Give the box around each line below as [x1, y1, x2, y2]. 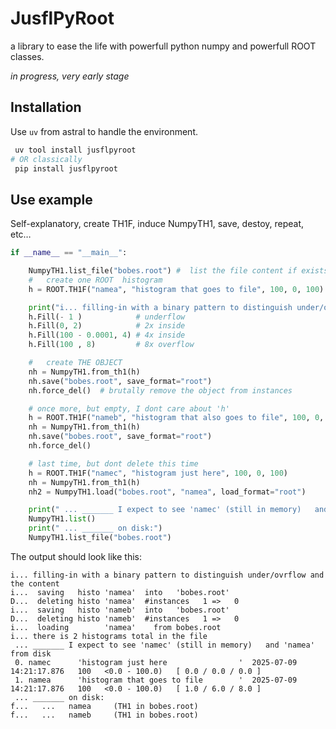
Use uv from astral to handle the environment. [10, 125, 199, 137]
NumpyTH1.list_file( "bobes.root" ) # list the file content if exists [28, 266, 329, 276]
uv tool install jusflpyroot [14, 145, 137, 155]
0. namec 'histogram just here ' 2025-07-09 [14, 657, 298, 667]
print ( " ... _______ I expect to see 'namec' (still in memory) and [28, 505, 329, 515]
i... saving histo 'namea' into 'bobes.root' [10, 587, 230, 597]
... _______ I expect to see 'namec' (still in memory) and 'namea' [14, 640, 315, 650]
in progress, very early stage [10, 70, 130, 82]
